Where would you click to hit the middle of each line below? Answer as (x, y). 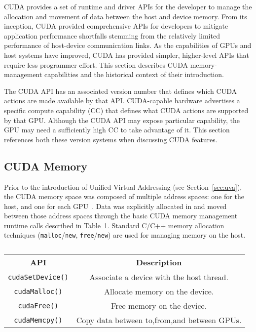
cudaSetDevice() (38, 277)
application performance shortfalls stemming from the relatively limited (112, 35)
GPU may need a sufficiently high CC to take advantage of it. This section (117, 130)
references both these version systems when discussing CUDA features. (111, 139)
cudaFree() (38, 306)
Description (159, 262)
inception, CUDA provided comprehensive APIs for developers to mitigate (116, 26)
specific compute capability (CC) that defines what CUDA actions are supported (126, 110)
